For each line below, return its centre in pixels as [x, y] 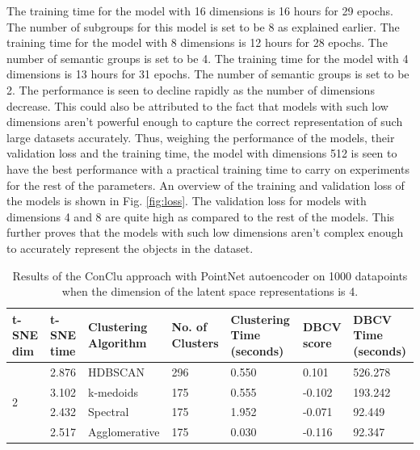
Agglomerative [124, 432]
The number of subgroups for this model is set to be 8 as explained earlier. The [203, 26]
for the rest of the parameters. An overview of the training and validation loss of [206, 185]
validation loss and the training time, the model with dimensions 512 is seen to [202, 153]
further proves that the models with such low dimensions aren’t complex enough [205, 232]
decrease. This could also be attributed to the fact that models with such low [197, 105]
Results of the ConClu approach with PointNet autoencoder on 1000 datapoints [210, 275]
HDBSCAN [117, 371]
